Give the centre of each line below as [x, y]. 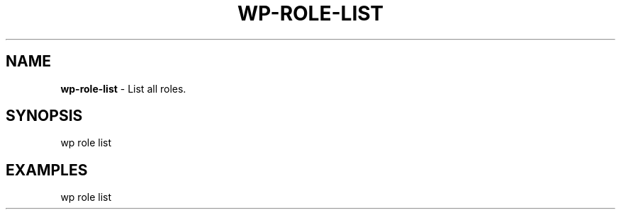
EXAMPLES [47, 170]
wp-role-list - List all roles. [123, 88]
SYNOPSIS [44, 116]
